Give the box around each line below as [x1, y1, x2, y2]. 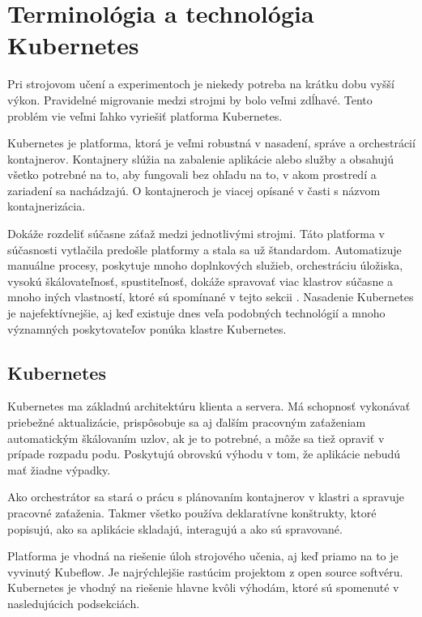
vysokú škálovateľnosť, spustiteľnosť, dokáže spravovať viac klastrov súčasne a [7, 272, 394, 289]
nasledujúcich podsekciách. [7, 594, 140, 611]
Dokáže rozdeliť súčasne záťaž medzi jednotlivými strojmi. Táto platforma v [7, 225, 386, 242]
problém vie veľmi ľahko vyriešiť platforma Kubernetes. [7, 107, 283, 124]
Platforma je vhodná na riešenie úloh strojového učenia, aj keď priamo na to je [7, 547, 399, 564]
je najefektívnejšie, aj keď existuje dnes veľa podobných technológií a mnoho [7, 304, 386, 321]
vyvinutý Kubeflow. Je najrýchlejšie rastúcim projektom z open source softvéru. [7, 563, 403, 580]
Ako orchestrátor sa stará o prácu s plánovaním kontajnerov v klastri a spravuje [7, 488, 404, 505]
